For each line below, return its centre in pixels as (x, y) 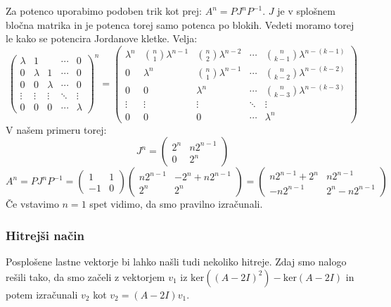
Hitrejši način (45, 235)
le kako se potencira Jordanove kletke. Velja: (102, 38)
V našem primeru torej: (56, 129)
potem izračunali (42, 294)
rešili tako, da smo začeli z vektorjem (85, 276)
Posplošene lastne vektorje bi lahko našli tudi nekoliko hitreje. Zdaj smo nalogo (176, 262)
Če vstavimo (32, 204)
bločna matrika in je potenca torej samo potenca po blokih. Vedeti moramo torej (180, 24)
